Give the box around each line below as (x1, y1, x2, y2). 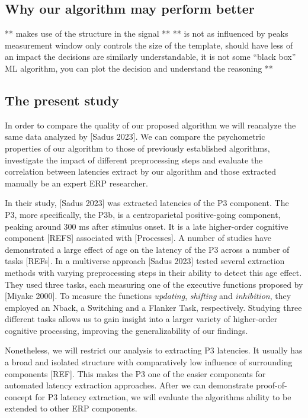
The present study (5, 91, 120, 109)
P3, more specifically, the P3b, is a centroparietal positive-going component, (5, 208, 281, 220)
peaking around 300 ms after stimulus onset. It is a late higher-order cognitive (5, 220, 288, 232)
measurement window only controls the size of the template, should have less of (5, 38, 293, 51)
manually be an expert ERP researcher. (5, 176, 148, 189)
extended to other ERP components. (5, 402, 137, 414)
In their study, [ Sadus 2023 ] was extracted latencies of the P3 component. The (5, 197, 289, 209)
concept (5, 390, 33, 403)
